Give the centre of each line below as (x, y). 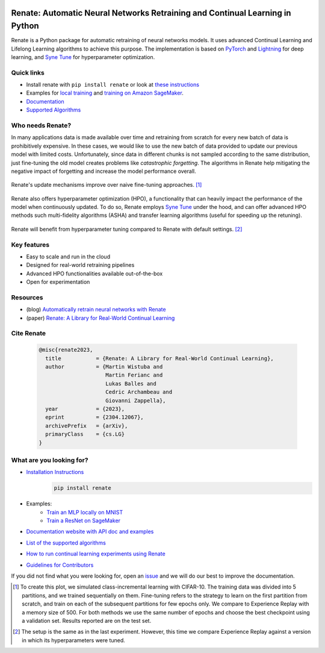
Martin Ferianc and (134, 375)
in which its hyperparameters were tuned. (74, 640)
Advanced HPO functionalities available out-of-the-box (94, 273)
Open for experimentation (58, 282)
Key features (30, 245)
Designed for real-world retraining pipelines (80, 265)
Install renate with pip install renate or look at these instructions (113, 85)
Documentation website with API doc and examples (90, 532)
